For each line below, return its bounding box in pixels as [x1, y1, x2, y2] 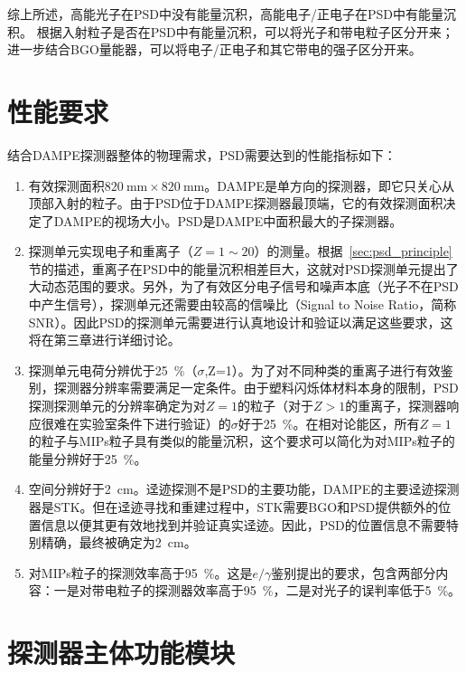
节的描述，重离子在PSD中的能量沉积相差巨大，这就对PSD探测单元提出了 [28, 259, 459, 278]
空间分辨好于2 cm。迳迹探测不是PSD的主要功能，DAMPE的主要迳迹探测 [28, 479, 460, 498]
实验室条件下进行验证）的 [79, 413, 231, 432]
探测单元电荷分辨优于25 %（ [28, 360, 198, 379]
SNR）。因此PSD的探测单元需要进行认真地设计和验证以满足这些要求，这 [28, 312, 453, 331]
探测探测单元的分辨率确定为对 [28, 396, 206, 415]
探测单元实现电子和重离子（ [28, 242, 193, 261]
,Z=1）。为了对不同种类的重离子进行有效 [204, 360, 441, 379]
